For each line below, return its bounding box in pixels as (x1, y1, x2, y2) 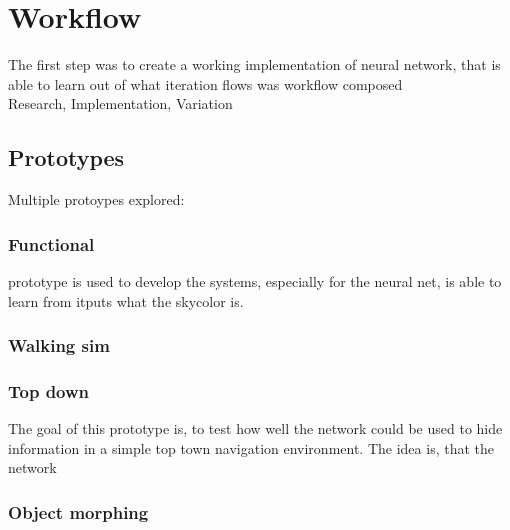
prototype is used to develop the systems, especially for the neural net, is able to (8, 270, 502, 291)
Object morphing (8, 499, 149, 524)
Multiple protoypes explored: (8, 189, 185, 210)
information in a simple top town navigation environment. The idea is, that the (8, 437, 494, 458)
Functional (8, 231, 95, 256)
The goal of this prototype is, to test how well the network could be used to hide (8, 418, 503, 439)
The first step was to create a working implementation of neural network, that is (8, 54, 501, 75)
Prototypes (8, 142, 125, 173)
